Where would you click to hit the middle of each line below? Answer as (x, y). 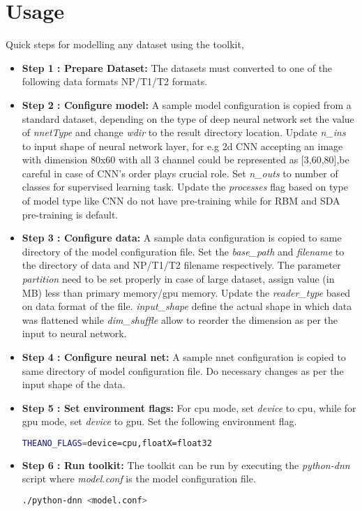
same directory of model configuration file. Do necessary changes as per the (183, 370)
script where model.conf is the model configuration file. (139, 479)
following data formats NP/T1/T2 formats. (115, 81)
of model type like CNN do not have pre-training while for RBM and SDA (181, 201)
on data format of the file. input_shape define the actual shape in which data (187, 306)
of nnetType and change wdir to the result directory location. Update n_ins (184, 132)
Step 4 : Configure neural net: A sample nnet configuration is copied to (184, 357)
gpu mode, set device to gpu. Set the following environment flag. (159, 421)
